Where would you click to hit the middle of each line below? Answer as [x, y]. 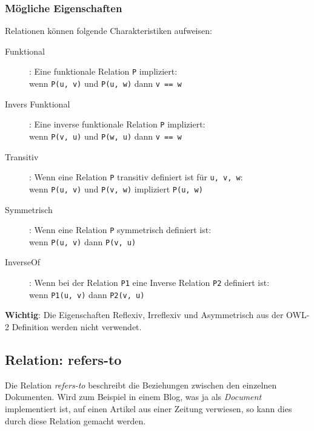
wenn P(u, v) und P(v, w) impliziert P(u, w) [116, 188]
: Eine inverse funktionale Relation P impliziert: [117, 124]
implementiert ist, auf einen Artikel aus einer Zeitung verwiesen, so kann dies [149, 408]
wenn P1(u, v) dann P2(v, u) [87, 294]
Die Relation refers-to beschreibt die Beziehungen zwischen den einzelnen [141, 385]
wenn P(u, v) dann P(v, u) [83, 241]
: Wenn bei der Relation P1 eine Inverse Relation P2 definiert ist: [149, 283]
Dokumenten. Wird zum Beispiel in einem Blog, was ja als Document [133, 397]
